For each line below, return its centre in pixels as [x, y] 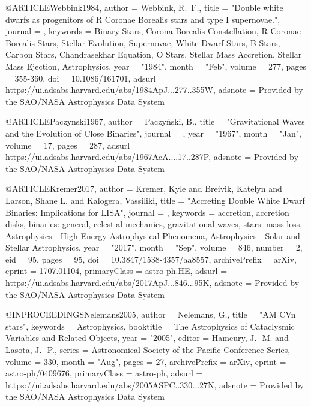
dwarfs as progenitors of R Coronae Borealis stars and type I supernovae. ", [143, 19]
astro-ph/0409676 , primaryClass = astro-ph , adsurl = [104, 373]
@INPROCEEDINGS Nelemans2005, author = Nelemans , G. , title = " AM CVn [151, 314]
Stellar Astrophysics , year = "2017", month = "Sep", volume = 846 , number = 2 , [154, 247]
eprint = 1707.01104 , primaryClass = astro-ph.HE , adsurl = [116, 271]
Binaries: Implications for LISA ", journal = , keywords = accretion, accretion [147, 212]
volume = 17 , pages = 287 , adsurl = [72, 145]
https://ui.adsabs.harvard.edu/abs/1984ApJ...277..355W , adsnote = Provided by [154, 90]
